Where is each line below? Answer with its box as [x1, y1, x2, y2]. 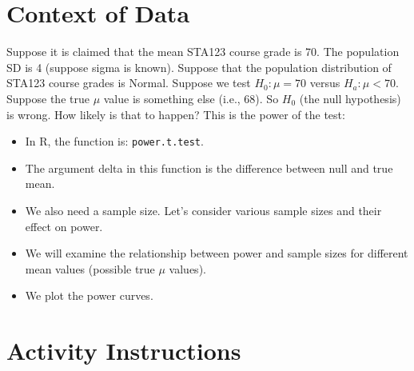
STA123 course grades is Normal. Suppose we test [6, 74, 251, 91]
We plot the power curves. [25, 287, 153, 304]
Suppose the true [6, 90, 90, 106]
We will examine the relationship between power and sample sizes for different [25, 245, 408, 261]
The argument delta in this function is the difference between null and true [25, 159, 393, 176]
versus [309, 74, 340, 91]
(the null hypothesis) [299, 90, 401, 106]
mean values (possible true [25, 260, 155, 277]
